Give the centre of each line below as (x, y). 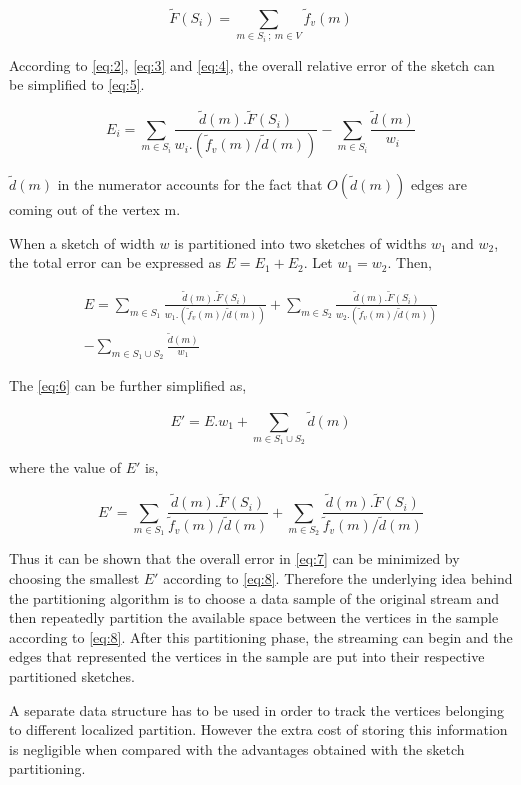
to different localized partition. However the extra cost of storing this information (258, 729)
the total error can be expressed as (115, 262)
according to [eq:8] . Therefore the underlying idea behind (338, 578)
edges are (438, 184)
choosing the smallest (74, 578)
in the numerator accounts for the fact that (190, 184)
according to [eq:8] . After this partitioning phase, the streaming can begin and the (261, 636)
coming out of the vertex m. (95, 209)
